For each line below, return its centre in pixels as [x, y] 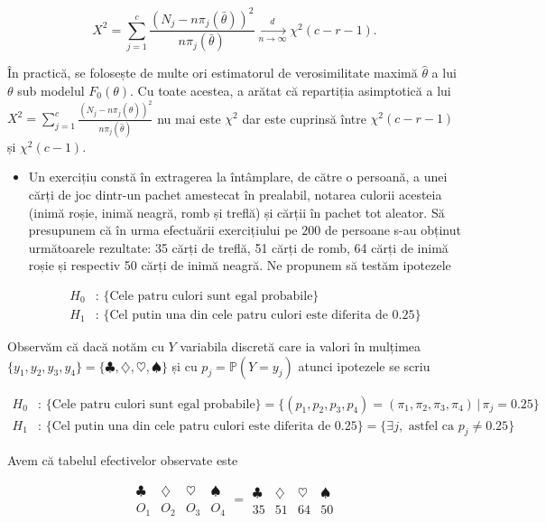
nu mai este [189, 118]
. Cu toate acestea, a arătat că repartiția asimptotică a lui [291, 90]
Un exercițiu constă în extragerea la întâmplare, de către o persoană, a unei [238, 177]
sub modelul [51, 90]
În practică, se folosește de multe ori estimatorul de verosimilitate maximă [213, 73]
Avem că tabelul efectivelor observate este [123, 460]
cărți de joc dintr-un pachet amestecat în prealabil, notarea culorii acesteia [235, 194]
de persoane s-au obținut [393, 230]
